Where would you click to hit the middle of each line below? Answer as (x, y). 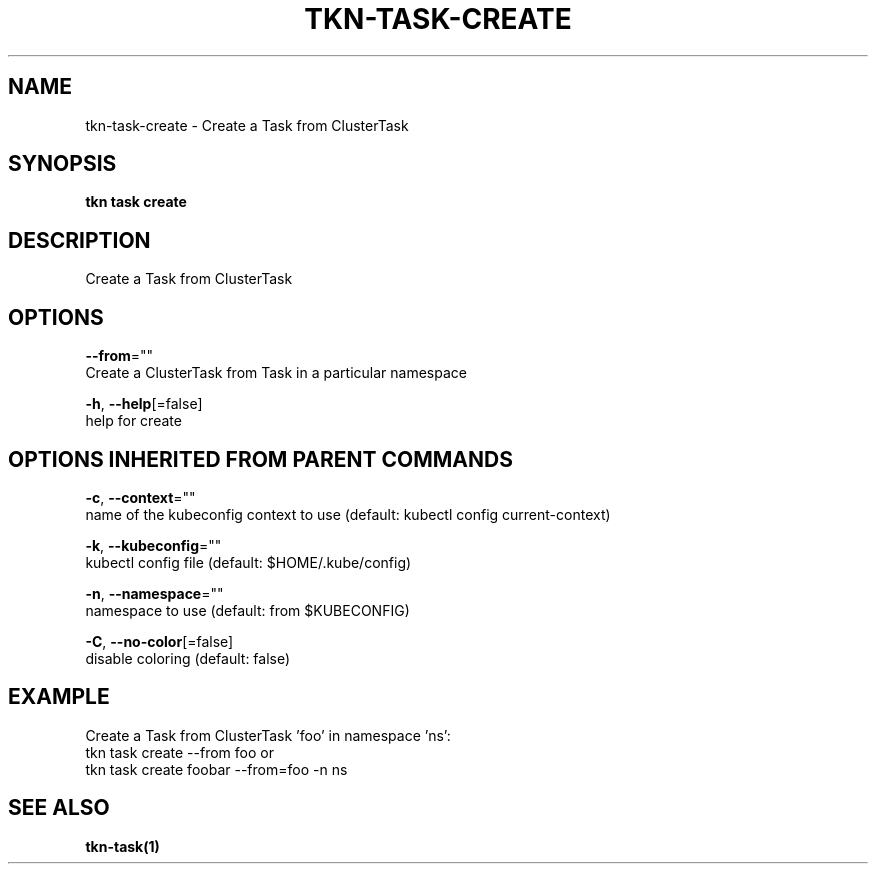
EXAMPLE (59, 697)
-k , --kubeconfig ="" (153, 545)
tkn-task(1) (122, 846)
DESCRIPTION (79, 240)
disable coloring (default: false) (188, 658)
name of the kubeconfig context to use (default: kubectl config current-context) (348, 514)
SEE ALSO (59, 808)
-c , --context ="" (140, 497)
